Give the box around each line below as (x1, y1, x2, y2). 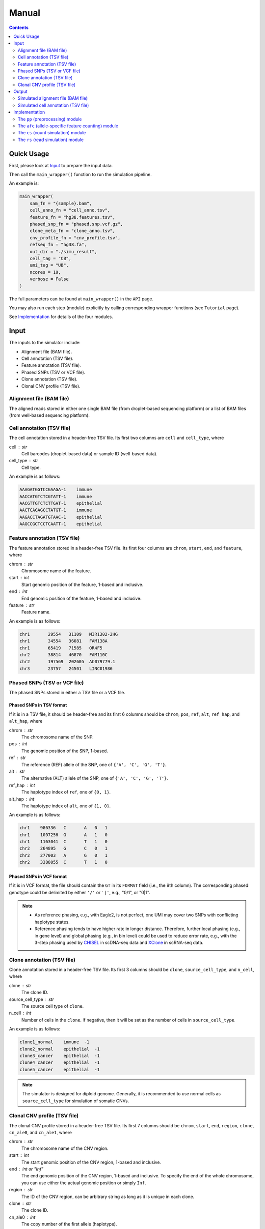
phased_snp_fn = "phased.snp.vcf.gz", (29, 221, 123, 227)
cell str (9, 444, 27, 450)
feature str (9, 602, 35, 608)
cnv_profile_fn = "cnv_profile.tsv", (29, 235, 121, 240)
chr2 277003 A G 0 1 (19, 852, 108, 858)
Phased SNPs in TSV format (9, 702, 67, 708)
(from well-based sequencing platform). (9, 412, 90, 418)
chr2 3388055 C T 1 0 (19, 859, 108, 865)
